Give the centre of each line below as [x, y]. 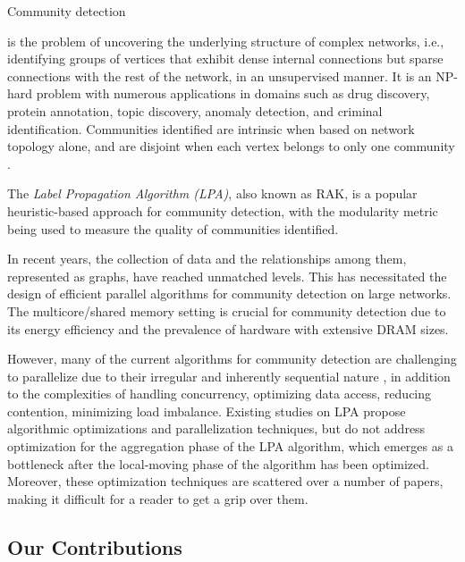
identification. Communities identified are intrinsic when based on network [211, 128]
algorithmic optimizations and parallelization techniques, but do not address [216, 428]
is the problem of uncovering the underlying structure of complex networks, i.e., [226, 41]
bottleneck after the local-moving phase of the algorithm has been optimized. [218, 463]
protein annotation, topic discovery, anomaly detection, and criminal [195, 110]
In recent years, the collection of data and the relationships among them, [207, 259]
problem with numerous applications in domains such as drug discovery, [233, 93]
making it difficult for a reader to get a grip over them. [158, 498]
